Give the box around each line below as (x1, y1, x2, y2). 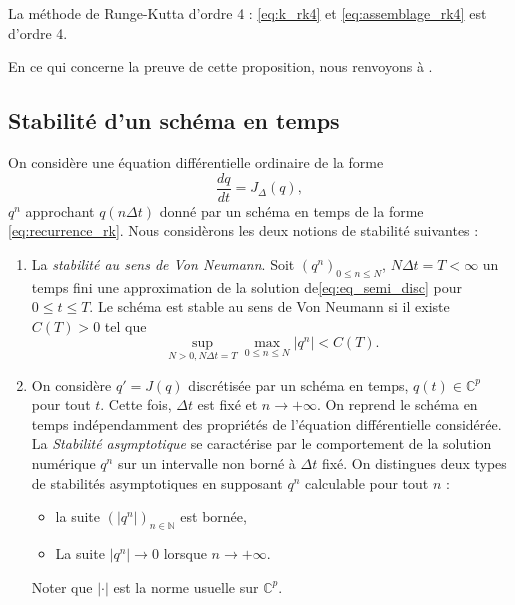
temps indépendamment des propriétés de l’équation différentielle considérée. (31, 413, 502, 434)
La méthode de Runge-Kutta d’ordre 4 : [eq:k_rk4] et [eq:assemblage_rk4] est (8, 3, 487, 23)
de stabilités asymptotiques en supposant (31, 472, 283, 493)
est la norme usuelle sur (113, 576, 259, 597)
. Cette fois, (100, 394, 172, 415)
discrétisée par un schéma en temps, (188, 374, 409, 395)
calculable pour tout (304, 472, 429, 493)
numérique (31, 453, 96, 473)
